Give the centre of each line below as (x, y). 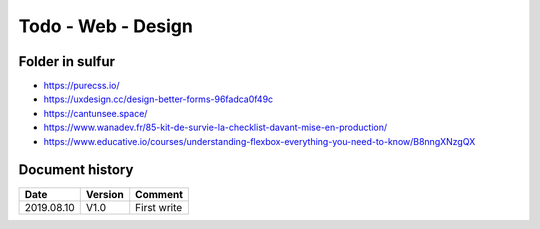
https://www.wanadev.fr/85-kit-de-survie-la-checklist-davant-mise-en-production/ (215, 127)
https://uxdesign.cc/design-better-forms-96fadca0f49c (158, 99)
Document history (76, 170)
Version (104, 194)
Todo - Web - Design (106, 26)
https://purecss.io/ (81, 86)
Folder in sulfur (66, 61)
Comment (159, 194)
